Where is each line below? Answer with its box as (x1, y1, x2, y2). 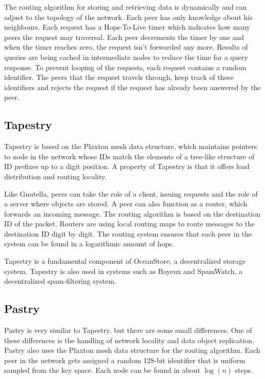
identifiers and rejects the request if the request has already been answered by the (4, 81, 261, 92)
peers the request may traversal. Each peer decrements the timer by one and (4, 31, 244, 42)
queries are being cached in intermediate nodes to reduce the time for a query (4, 51, 248, 62)
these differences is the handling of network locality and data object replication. (4, 334, 255, 345)
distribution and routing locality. (4, 171, 107, 181)
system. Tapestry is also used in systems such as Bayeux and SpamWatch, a (4, 265, 242, 276)
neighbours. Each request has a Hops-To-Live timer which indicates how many (4, 22, 250, 32)
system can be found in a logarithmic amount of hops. (4, 238, 174, 249)
